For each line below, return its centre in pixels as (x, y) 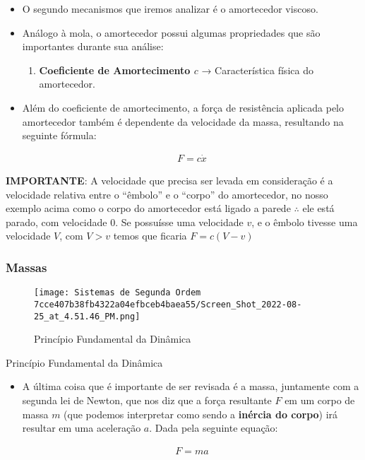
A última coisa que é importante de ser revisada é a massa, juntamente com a (191, 386)
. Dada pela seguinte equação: (214, 428)
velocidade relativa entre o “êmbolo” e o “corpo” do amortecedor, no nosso (167, 194)
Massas (26, 267)
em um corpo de (320, 400)
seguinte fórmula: (59, 135)
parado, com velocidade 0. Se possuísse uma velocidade (125, 222)
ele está (318, 208)
